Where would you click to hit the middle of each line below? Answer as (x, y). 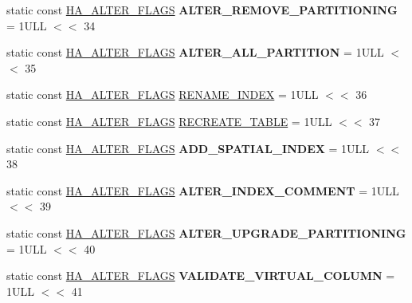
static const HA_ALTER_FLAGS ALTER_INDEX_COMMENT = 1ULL (203, 190)
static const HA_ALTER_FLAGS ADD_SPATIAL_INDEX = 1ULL (188, 148)
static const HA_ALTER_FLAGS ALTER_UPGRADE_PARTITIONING (206, 232)
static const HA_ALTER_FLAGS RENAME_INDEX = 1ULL (163, 94)
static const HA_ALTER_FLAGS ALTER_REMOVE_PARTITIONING (202, 10)
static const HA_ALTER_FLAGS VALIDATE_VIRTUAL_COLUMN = (201, 275)
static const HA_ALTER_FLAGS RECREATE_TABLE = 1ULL (169, 121)
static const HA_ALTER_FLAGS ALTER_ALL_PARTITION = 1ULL (195, 52)
